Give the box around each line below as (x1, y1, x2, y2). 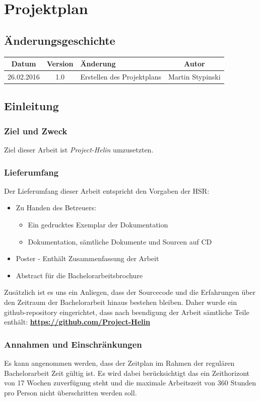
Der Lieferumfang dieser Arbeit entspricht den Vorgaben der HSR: (4, 185, 210, 196)
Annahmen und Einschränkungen (4, 338, 142, 350)
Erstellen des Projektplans (80, 71, 162, 82)
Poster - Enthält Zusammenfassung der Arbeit (16, 253, 159, 264)
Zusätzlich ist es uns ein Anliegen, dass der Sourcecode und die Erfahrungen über (4, 287, 256, 297)
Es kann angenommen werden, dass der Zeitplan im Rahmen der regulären (4, 357, 235, 368)
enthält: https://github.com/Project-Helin (4, 316, 150, 327)
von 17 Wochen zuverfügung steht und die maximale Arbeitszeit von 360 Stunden (4, 377, 256, 388)
